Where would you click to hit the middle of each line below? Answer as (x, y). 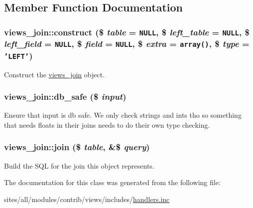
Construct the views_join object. (55, 74)
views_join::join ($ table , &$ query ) (77, 147)
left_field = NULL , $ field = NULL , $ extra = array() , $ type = (127, 44)
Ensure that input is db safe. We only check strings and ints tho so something (123, 115)
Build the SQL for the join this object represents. (79, 165)
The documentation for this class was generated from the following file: (112, 182)
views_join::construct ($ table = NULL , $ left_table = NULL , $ (127, 32)
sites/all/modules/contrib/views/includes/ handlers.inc (87, 199)
